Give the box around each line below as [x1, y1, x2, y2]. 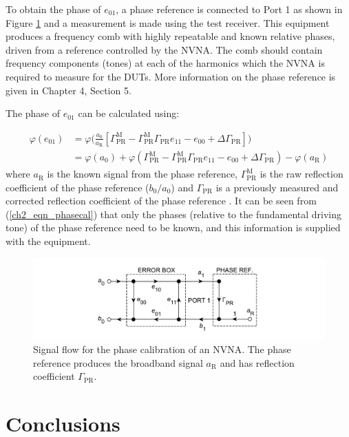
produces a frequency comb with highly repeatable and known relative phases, [6, 29, 335, 43]
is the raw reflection [260, 167, 343, 181]
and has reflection [220, 355, 295, 370]
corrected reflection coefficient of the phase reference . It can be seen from [6, 193, 317, 208]
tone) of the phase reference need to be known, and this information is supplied [6, 220, 341, 235]
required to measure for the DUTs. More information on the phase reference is [6, 69, 336, 83]
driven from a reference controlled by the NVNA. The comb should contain [6, 42, 323, 56]
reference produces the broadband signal [33, 355, 203, 370]
